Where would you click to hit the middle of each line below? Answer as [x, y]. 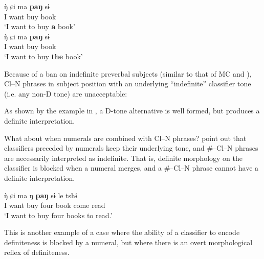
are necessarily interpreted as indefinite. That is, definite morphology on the [124, 158]
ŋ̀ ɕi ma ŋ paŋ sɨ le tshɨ [41, 195]
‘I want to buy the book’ [43, 56]
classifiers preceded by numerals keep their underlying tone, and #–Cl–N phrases [131, 148]
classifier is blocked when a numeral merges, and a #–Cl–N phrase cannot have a [131, 168]
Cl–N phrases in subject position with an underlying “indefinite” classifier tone [128, 84]
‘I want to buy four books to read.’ [58, 215]
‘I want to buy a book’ [40, 26]
